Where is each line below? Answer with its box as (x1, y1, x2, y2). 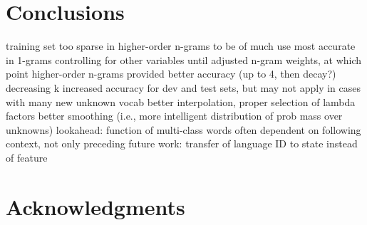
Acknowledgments (6, 192, 185, 221)
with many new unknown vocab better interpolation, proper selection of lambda (6, 94, 356, 109)
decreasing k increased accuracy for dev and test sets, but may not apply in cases (6, 80, 361, 95)
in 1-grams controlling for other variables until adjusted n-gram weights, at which (6, 52, 362, 67)
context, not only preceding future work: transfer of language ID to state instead (6, 136, 358, 151)
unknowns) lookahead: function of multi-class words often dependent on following (6, 122, 361, 137)
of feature (6, 150, 48, 164)
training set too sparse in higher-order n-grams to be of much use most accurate (6, 38, 356, 53)
